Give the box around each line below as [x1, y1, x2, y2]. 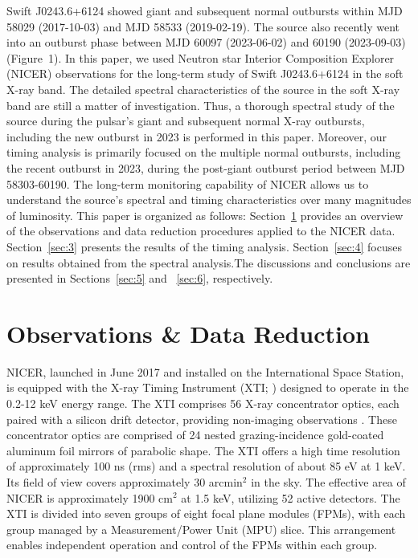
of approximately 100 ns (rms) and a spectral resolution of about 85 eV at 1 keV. [6, 458, 406, 475]
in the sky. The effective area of [251, 473, 406, 490]
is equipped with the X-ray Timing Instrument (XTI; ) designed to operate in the [6, 379, 409, 396]
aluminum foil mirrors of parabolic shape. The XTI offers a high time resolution [6, 442, 400, 458]
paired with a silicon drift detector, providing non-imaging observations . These [6, 410, 397, 427]
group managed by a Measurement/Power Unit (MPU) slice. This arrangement [6, 520, 396, 537]
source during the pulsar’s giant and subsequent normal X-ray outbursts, [6, 112, 365, 129]
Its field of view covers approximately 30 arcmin [6, 473, 243, 490]
